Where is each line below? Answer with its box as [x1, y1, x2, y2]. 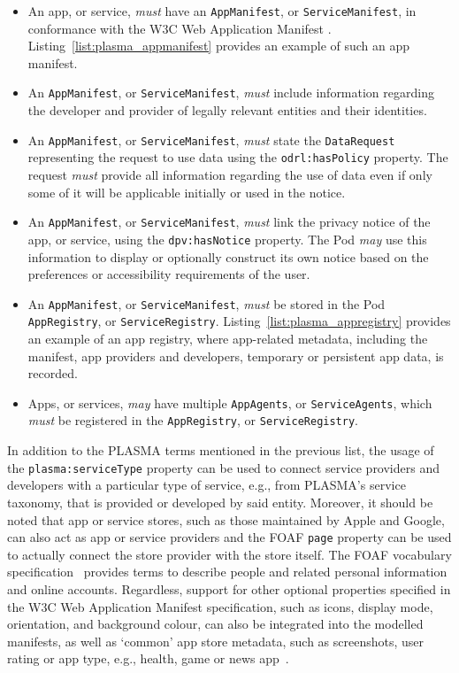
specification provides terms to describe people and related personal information [7, 562, 448, 581]
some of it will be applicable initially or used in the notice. [27, 182, 346, 201]
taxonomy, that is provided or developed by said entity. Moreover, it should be [7, 492, 433, 511]
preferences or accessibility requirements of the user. [27, 265, 310, 283]
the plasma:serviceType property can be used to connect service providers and [7, 458, 440, 476]
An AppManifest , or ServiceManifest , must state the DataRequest [27, 130, 395, 149]
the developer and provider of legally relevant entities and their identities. [27, 101, 427, 120]
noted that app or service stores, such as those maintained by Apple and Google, [7, 510, 445, 529]
